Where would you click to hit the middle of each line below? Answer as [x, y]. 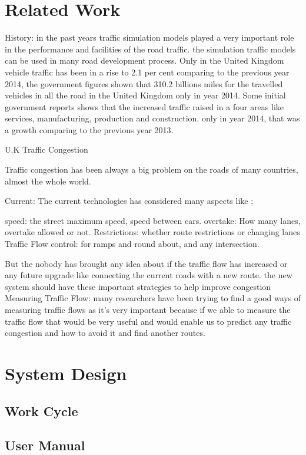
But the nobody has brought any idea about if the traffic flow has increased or [146, 263]
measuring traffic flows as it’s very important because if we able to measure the [148, 309]
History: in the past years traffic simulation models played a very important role [149, 37]
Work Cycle [41, 411]
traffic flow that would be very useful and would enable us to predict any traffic [148, 321]
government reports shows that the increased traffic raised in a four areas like [144, 106]
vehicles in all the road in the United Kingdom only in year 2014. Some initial [145, 95]
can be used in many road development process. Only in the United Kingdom [144, 60]
